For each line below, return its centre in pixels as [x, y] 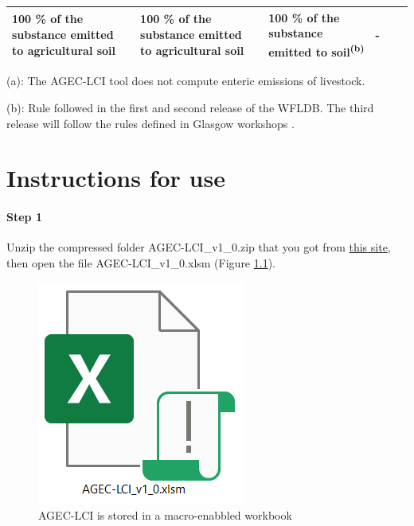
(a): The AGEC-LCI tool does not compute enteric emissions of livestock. [186, 81]
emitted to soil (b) [316, 50]
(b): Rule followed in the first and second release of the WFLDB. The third [190, 108]
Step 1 [24, 217]
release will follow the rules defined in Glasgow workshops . [150, 123]
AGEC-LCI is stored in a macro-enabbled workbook [165, 515]
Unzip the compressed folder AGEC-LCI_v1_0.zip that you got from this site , [199, 247]
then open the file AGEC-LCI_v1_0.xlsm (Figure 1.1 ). [141, 262]
